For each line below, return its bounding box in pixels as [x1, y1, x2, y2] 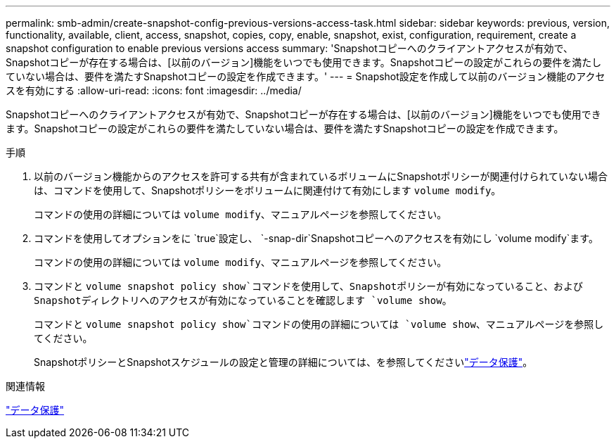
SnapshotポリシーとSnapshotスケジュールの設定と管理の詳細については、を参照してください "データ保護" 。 [34, 356, 533, 368]
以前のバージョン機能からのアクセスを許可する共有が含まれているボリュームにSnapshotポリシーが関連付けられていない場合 [34, 170, 608, 182]
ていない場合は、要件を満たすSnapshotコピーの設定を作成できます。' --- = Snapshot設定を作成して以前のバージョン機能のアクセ [6, 70, 605, 82]
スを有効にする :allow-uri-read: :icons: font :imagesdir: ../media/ [6, 84, 302, 96]
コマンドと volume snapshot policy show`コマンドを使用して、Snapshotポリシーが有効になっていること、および [34, 280, 583, 292]
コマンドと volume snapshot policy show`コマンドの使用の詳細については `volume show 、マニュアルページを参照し [34, 318, 604, 330]
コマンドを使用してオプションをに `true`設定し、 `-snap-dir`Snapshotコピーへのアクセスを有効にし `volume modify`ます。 [34, 232, 598, 244]
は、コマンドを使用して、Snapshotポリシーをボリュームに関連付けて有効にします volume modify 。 [34, 184, 501, 196]
